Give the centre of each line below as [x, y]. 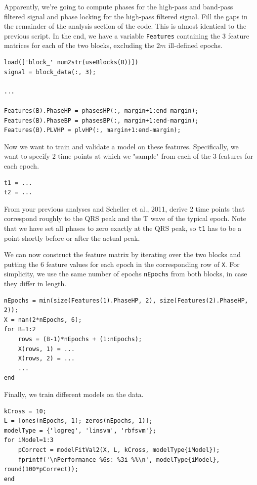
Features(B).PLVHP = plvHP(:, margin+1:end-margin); [92, 130]
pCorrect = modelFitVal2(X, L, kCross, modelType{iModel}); [119, 450]
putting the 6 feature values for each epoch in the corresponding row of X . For [122, 264]
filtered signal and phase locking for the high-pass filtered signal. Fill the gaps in [126, 16]
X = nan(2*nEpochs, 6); [43, 320]
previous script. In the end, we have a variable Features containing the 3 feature [127, 35]
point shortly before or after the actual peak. [72, 238]
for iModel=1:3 [29, 440]
